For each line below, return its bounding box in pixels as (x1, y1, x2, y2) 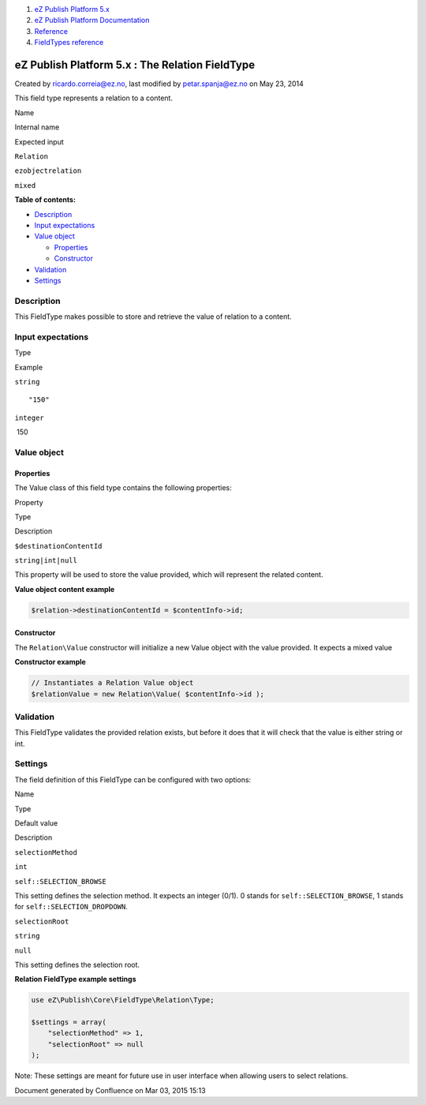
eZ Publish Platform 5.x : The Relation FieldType (14, 58, 256, 71)
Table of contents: (14, 195, 77, 204)
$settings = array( (31, 1018, 106, 1027)
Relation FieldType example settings (14, 975, 136, 984)
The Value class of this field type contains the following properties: (14, 483, 232, 493)
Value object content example (14, 584, 115, 594)
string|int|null (14, 556, 78, 565)
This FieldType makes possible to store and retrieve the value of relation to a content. (14, 312, 292, 321)
